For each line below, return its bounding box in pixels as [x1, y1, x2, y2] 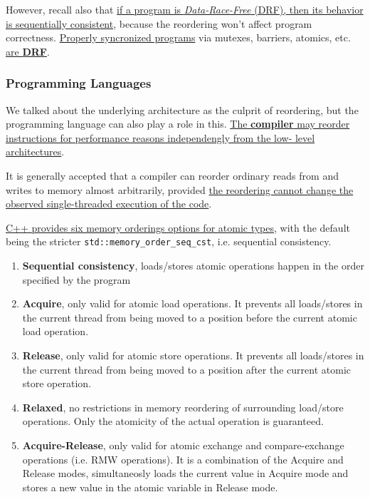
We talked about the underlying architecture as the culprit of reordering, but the [6, 102, 359, 117]
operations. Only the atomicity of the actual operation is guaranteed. [22, 414, 324, 429]
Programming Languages [6, 74, 152, 92]
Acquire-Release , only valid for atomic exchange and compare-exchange [22, 437, 344, 452]
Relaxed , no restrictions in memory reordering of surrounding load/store [22, 399, 344, 414]
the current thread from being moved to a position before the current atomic [22, 309, 357, 324]
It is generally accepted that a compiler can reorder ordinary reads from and [6, 168, 339, 183]
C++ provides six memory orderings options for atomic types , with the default [6, 220, 350, 235]
